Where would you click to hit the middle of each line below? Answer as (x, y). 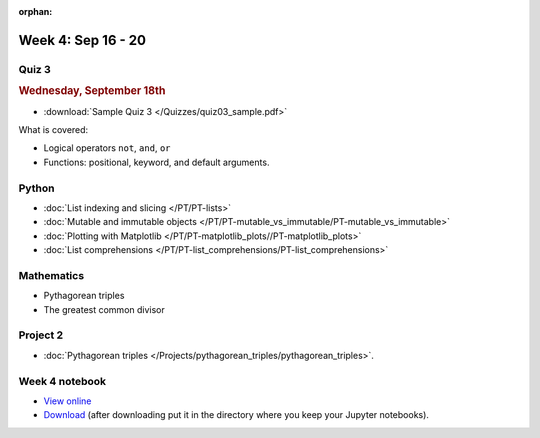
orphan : (35, 11)
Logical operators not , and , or (107, 148)
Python (36, 188)
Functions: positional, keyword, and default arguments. (156, 162)
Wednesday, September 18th (92, 91)
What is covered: (53, 130)
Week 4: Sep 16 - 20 (82, 40)
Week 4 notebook (62, 381)
